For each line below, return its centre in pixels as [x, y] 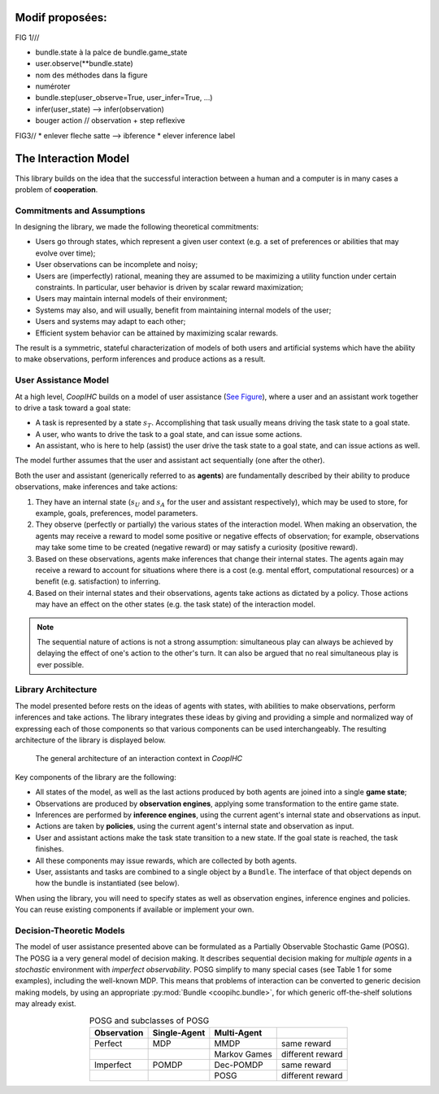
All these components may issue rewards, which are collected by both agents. [166, 860]
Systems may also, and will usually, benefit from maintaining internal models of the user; [183, 310]
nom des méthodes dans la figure [91, 75]
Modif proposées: [61, 18]
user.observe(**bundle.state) [84, 63]
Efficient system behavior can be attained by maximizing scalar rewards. [157, 333]
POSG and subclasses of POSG [149, 1020]
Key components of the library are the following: [96, 777]
